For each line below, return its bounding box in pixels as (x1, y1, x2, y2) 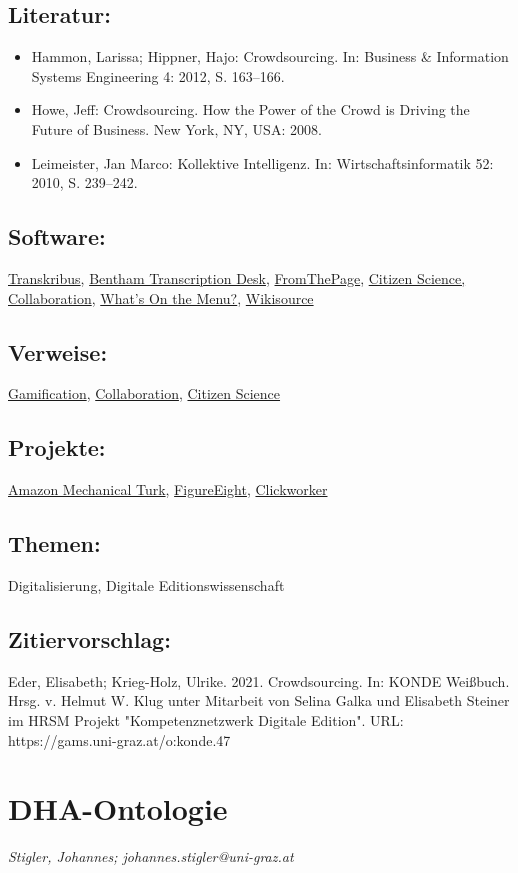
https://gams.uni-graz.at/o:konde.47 (8, 729, 231, 750)
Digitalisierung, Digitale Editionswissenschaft (8, 574, 285, 595)
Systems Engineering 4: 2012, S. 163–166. (31, 65, 285, 86)
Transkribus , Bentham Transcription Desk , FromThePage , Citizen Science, (8, 267, 466, 288)
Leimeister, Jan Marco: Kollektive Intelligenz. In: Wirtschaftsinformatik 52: (31, 152, 494, 173)
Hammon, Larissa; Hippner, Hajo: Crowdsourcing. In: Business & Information (31, 46, 509, 67)
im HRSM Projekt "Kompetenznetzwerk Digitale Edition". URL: (8, 709, 404, 730)
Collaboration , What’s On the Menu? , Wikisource (8, 287, 314, 308)
